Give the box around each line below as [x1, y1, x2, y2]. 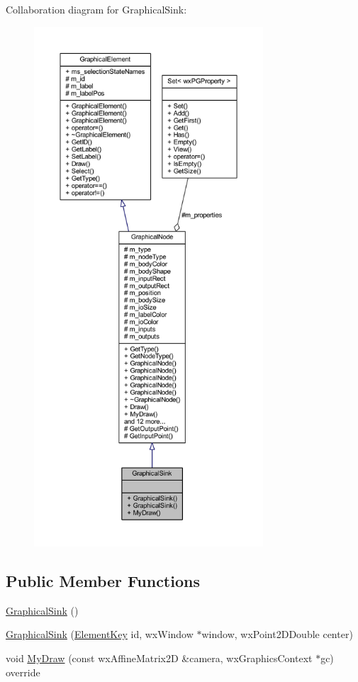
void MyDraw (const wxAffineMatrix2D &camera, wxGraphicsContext [6, 650, 313, 665]
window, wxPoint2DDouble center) [201, 627, 353, 642]
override [6, 664, 40, 679]
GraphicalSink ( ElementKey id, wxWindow [6, 627, 194, 642]
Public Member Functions [6, 569, 200, 591]
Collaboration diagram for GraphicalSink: [6, 2, 187, 16]
